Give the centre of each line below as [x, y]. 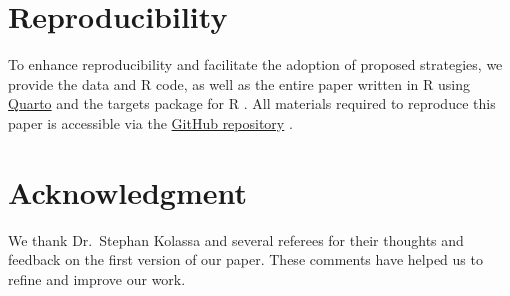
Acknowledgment [127, 191]
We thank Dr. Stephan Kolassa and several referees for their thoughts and [236, 239]
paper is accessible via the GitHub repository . [150, 122]
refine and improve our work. [97, 278]
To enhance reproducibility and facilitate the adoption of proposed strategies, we [255, 64]
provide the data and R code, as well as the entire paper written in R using [239, 83]
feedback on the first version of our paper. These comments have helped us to [245, 259]
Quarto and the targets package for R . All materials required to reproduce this [252, 103]
